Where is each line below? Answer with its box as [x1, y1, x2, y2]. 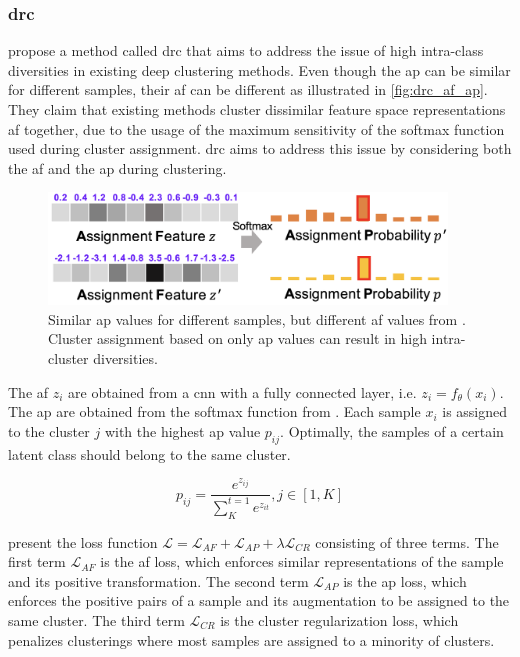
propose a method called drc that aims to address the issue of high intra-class [8, 40, 484, 61]
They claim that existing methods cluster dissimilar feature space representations [8, 99, 506, 119]
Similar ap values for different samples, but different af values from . [48, 308, 466, 329]
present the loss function [8, 531, 158, 552]
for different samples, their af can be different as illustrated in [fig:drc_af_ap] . [8, 79, 488, 100]
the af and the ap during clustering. [8, 157, 227, 178]
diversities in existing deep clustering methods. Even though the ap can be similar [8, 59, 511, 80]
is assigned [442, 401, 508, 422]
